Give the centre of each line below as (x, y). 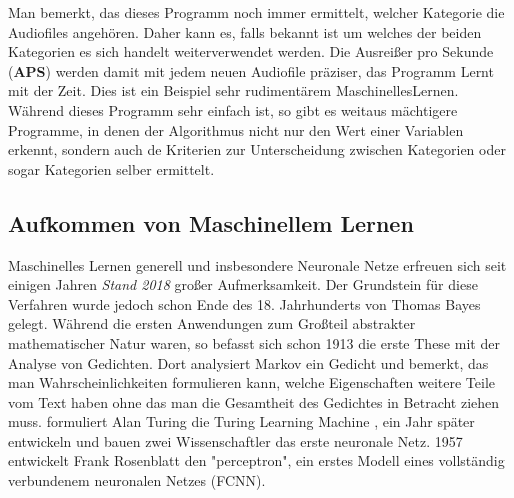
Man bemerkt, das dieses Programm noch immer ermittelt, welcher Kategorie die (256, 12)
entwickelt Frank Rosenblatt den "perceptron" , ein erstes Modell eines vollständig (256, 460)
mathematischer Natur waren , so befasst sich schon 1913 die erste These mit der (254, 342)
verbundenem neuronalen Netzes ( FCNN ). (137, 480)
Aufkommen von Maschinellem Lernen (211, 222)
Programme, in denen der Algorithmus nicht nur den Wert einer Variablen (236, 129)
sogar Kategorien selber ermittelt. (111, 168)
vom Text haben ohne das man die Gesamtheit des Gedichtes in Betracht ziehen (254, 401)
